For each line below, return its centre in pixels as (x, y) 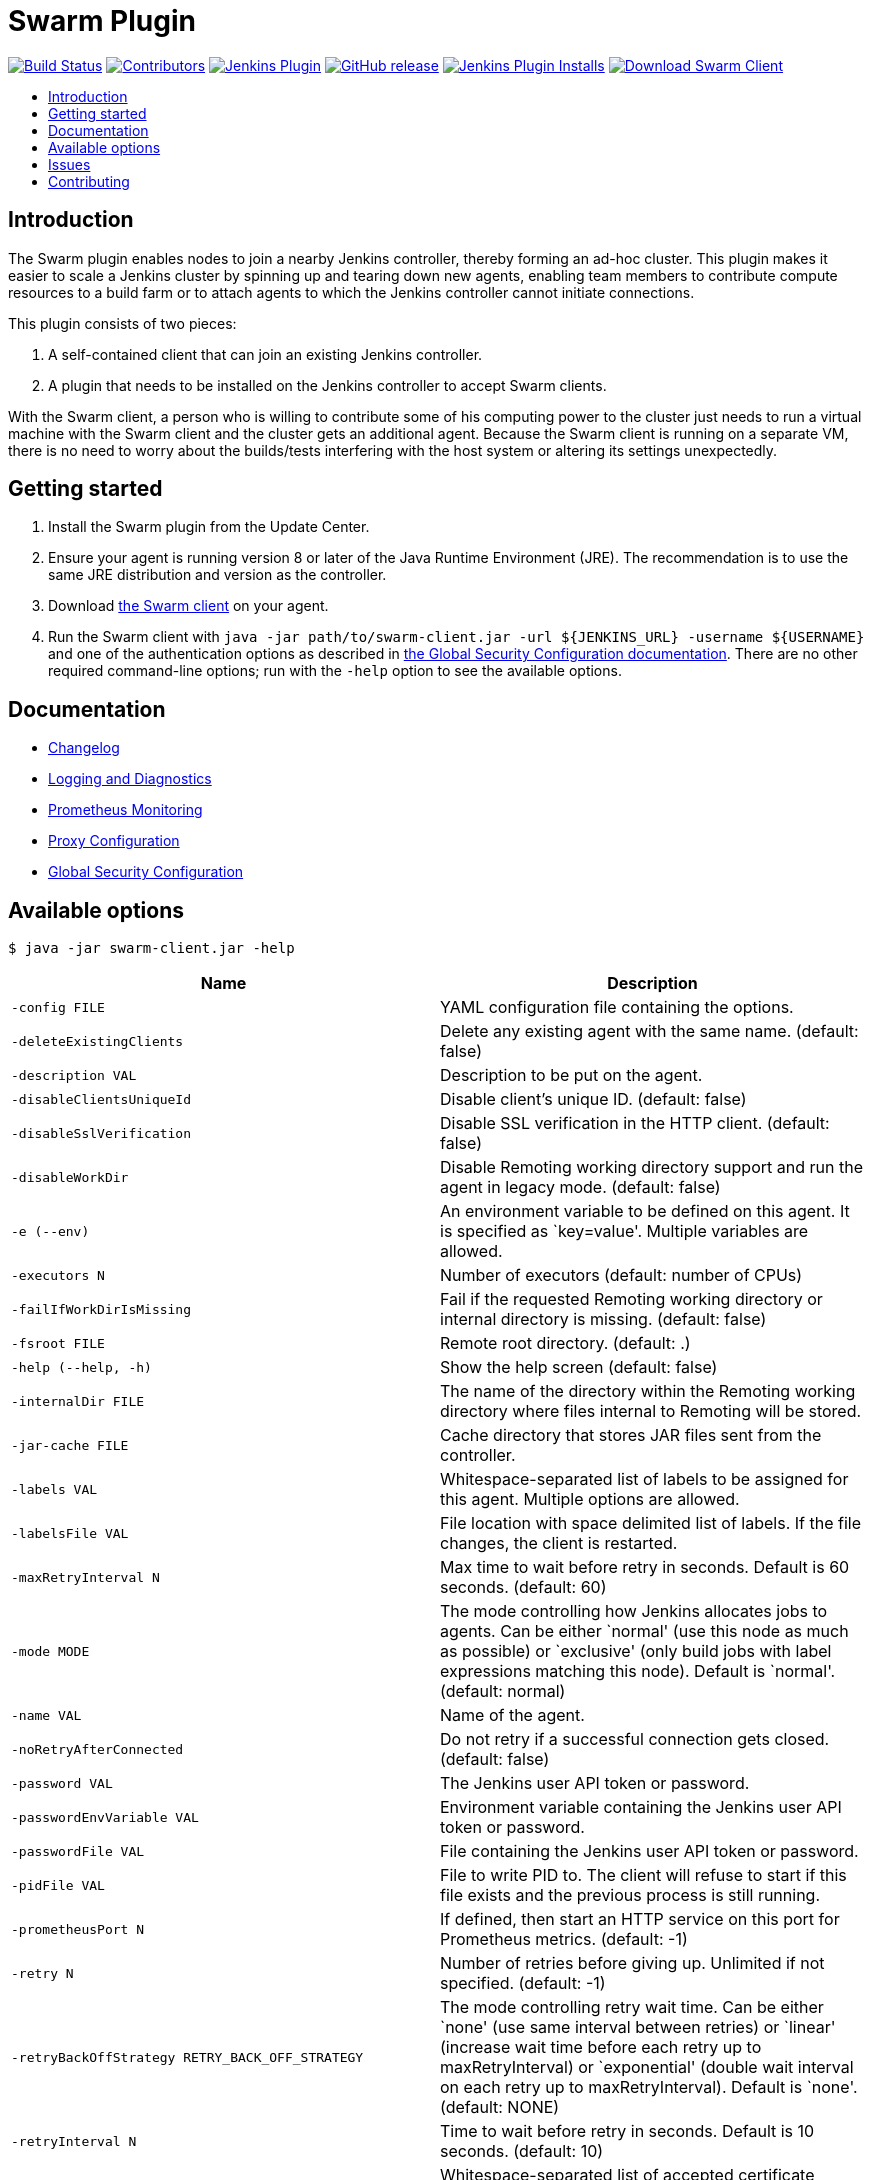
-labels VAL (54, 1489)
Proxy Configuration (114, 841)
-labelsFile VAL (70, 1533)
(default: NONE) (500, 2107)
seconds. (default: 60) (523, 1587)
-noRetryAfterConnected (97, 1749)
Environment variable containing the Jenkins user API (641, 1807)
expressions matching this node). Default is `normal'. (638, 1671)
